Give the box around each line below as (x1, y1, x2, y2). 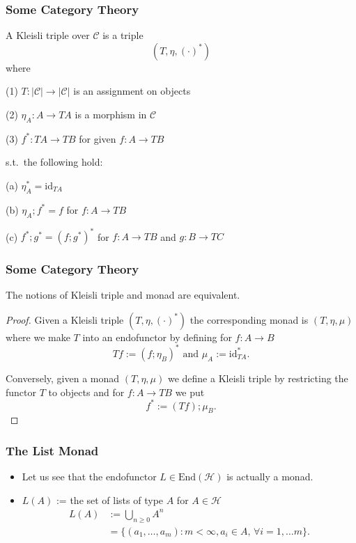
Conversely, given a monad (6, 370, 120, 385)
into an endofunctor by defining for (82, 329, 232, 344)
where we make (6, 329, 70, 344)
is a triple (102, 28, 144, 42)
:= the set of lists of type (56, 492, 164, 507)
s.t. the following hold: (6, 155, 103, 169)
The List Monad (6, 441, 99, 459)
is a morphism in (75, 107, 147, 121)
